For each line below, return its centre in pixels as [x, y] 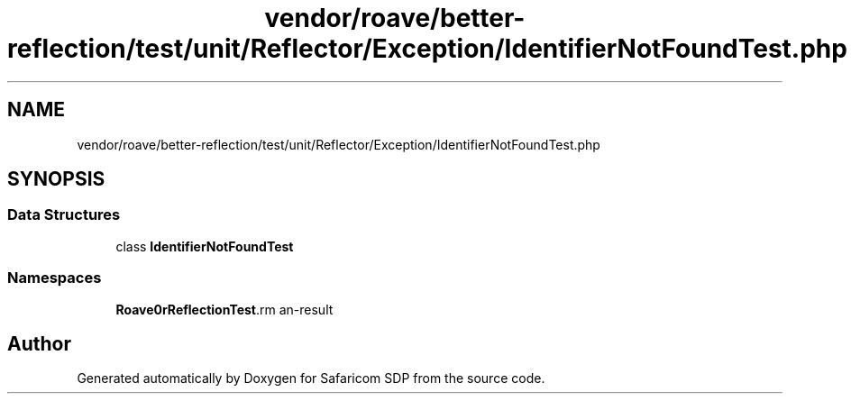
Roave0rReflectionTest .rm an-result [224, 309]
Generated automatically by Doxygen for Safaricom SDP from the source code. [311, 378]
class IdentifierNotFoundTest [205, 246]
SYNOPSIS [56, 179]
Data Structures [64, 215]
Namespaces [55, 278]
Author [39, 343]
